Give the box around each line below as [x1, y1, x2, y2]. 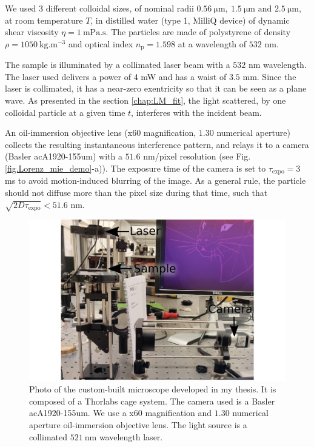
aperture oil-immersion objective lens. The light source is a [29, 418, 247, 431]
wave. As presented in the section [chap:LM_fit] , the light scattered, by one [5, 94, 286, 107]
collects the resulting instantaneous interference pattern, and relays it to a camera [5, 138, 309, 150]
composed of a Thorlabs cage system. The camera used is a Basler [29, 394, 275, 407]
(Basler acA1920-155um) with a [5, 150, 122, 163]
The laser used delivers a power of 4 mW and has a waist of [5, 70, 227, 82]
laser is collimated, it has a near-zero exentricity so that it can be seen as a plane [5, 82, 307, 95]
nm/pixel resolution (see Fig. [143, 150, 251, 163]
